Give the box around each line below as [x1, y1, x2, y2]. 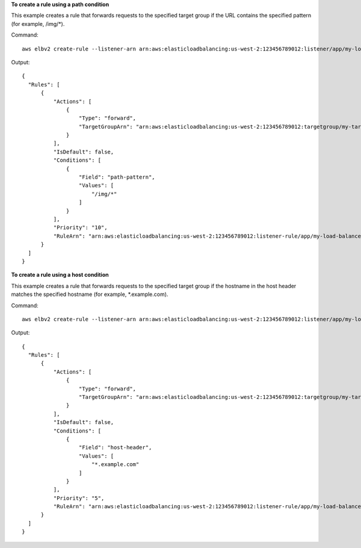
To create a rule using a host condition [11, 271, 109, 279]
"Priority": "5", [53, 494, 105, 502]
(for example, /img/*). [11, 20, 65, 27]
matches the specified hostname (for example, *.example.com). [11, 291, 168, 298]
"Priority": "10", [53, 224, 108, 231]
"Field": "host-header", [78, 444, 152, 451]
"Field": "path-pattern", [78, 174, 156, 180]
